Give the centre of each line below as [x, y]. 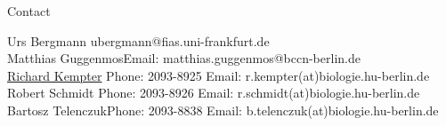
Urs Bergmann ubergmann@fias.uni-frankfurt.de [138, 40]
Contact [29, 11]
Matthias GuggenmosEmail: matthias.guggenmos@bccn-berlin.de [184, 58]
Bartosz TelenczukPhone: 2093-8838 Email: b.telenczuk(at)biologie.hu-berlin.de [223, 110]
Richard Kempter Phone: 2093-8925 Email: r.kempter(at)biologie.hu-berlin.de [219, 75]
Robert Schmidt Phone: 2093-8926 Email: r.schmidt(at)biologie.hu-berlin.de [214, 93]
